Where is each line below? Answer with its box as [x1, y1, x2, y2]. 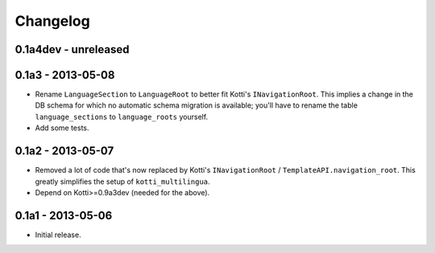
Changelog [14, 12, 90, 30]
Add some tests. [35, 123, 89, 133]
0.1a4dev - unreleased [14, 43, 130, 56]
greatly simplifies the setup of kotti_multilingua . [35, 177, 210, 186]
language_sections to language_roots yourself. [35, 112, 209, 121]
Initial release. [35, 230, 81, 239]
